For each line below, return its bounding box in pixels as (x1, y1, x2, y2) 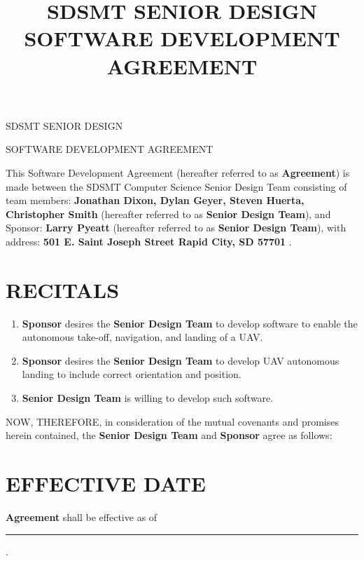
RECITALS (6, 275, 120, 304)
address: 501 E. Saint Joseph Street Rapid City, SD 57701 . (6, 234, 292, 248)
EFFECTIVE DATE (6, 468, 206, 497)
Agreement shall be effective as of (6, 509, 157, 524)
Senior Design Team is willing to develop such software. (22, 391, 274, 405)
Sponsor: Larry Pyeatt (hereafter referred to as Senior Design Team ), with (6, 220, 346, 235)
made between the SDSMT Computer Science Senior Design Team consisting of (6, 179, 347, 194)
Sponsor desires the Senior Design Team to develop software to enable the (22, 316, 358, 330)
